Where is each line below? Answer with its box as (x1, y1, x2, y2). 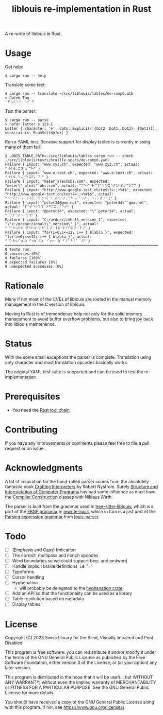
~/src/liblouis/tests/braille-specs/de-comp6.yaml (5, 158, 110, 163)
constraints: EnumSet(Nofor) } (5, 130, 68, 136)
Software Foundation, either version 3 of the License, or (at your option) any (5, 660, 157, 665)
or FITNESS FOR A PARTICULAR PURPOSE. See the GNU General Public (5, 684, 149, 691)
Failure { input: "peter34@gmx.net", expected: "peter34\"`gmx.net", (5, 200, 149, 205)
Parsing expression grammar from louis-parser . (5, 514, 99, 520)
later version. (5, 665, 32, 671)
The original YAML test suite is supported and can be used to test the (5, 369, 144, 375)
